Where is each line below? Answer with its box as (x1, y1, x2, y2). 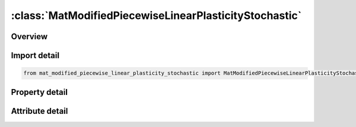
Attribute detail (11, 106, 68, 116)
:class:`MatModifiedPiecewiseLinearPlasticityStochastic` (11, 9, 302, 22)
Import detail (11, 50, 59, 61)
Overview (11, 31, 48, 42)
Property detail (11, 87, 68, 97)
